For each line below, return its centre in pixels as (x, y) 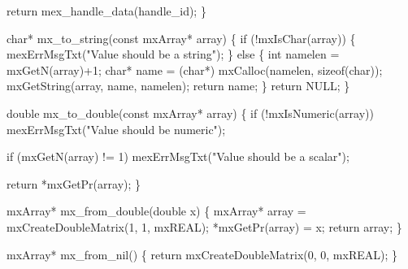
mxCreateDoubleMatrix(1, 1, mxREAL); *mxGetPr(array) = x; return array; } (204, 226)
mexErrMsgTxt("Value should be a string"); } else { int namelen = (173, 54)
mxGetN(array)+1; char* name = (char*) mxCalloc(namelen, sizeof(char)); (195, 69)
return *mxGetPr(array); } (74, 183)
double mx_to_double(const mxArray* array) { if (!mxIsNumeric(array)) (190, 113)
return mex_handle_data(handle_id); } (106, 11)
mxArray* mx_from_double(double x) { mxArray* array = (156, 211)
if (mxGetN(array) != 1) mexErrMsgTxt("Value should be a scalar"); (178, 156)
